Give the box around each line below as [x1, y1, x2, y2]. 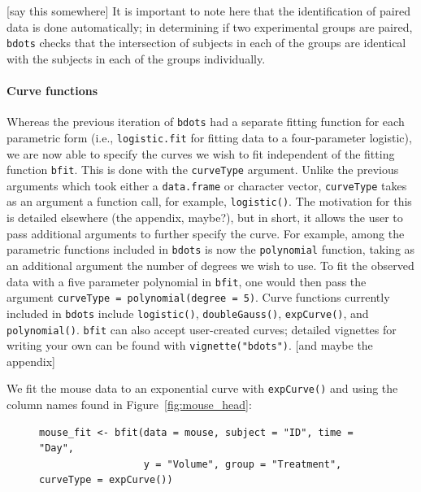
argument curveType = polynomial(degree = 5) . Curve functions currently [7, 289, 390, 306]
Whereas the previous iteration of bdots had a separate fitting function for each [7, 113, 405, 130]
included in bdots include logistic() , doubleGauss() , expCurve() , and [7, 304, 369, 321]
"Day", [39, 442, 74, 455]
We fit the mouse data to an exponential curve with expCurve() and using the [7, 380, 398, 397]
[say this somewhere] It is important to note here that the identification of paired [7, 2, 411, 19]
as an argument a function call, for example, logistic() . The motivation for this [7, 193, 412, 210]
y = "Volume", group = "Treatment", [143, 458, 342, 470]
